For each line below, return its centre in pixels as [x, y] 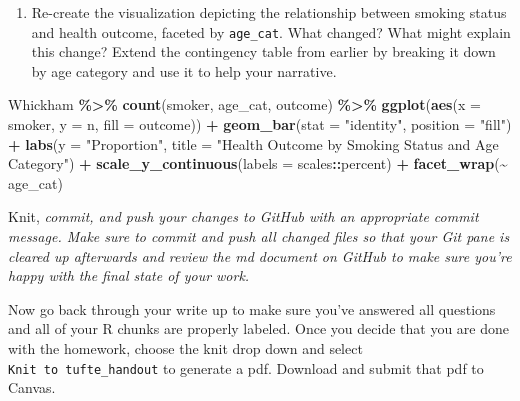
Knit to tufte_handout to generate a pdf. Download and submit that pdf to [246, 367]
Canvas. [32, 387]
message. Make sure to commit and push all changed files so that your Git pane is [259, 236]
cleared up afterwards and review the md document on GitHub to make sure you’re [260, 255]
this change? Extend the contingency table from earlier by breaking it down [263, 51]
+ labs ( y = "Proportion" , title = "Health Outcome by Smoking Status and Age [253, 143]
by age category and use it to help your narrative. [184, 70]
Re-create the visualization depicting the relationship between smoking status [269, 12]
